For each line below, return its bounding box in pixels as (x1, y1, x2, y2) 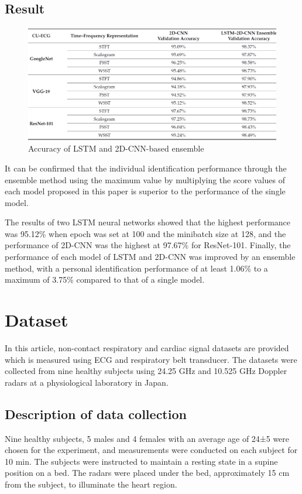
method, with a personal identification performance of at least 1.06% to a (5, 262, 268, 274)
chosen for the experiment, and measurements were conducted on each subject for (5, 444, 298, 456)
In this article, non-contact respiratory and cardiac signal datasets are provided (5, 341, 289, 354)
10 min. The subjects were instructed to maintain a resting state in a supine (5, 455, 278, 467)
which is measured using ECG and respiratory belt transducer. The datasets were (5, 353, 297, 365)
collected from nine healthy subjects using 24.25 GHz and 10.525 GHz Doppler (5, 365, 287, 377)
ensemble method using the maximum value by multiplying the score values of (5, 173, 286, 186)
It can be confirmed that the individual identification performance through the (5, 162, 287, 174)
